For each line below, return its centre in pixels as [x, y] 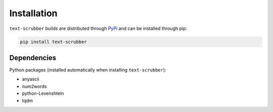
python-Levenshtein [43, 93]
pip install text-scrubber [53, 42]
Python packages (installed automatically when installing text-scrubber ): [88, 70]
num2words [34, 86]
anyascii [31, 79]
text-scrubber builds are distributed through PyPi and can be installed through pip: [98, 28]
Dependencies [33, 58]
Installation [33, 13]
